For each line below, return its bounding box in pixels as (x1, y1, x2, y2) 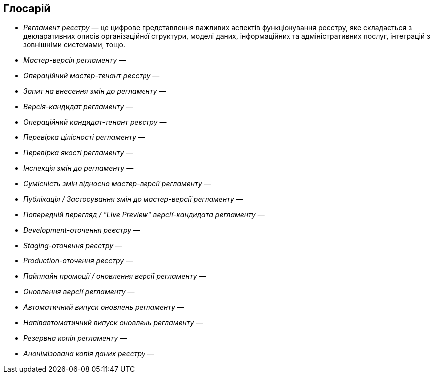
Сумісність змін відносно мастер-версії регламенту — (23, 179, 211, 188)
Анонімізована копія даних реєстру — (23, 349, 154, 358)
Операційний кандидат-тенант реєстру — (23, 118, 167, 126)
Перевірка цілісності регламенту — (23, 133, 145, 142)
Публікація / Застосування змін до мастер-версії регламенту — (23, 195, 243, 204)
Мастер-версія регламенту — (23, 56, 126, 65)
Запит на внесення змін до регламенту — (23, 87, 166, 96)
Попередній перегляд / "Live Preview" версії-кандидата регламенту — (23, 210, 265, 219)
